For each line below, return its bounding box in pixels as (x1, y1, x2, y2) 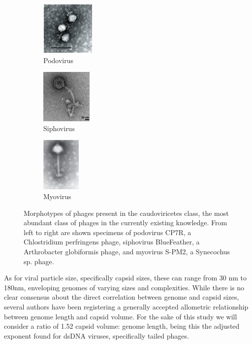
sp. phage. (24, 256, 54, 266)
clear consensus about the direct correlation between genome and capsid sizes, (4, 292, 239, 302)
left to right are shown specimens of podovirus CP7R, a (24, 227, 191, 237)
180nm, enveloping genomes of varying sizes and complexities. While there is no (4, 282, 245, 292)
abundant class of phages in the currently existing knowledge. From (24, 217, 227, 228)
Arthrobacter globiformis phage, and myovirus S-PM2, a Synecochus (24, 246, 230, 256)
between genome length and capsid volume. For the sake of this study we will (4, 311, 237, 321)
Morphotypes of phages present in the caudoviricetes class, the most (24, 207, 229, 218)
